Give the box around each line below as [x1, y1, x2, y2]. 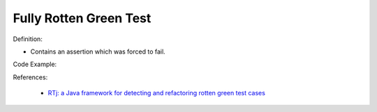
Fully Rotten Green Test [13, 10, 151, 26]
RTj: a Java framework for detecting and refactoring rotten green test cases [47, 89, 265, 97]
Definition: [13, 35, 43, 43]
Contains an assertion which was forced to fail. [30, 47, 165, 56]
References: [13, 73, 48, 81]
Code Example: [13, 60, 57, 69]
